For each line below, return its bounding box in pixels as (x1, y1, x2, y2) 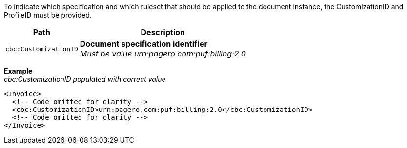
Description (141, 27, 185, 37)
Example (4, 67, 33, 75)
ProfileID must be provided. (4, 11, 92, 19)
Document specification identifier (80, 39, 207, 49)
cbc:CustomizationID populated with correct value (4, 75, 166, 83)
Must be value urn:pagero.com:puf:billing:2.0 (80, 49, 246, 58)
